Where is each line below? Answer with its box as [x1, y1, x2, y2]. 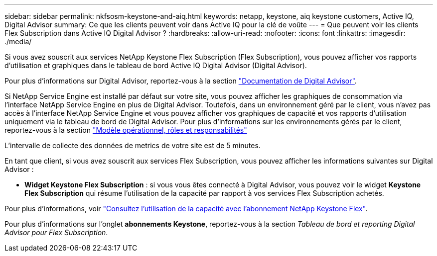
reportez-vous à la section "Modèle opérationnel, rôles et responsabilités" [4, 126, 247, 134]
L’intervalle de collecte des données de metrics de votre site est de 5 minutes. [4, 141, 261, 150]
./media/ [4, 37, 32, 46]
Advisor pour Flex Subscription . [4, 228, 108, 237]
